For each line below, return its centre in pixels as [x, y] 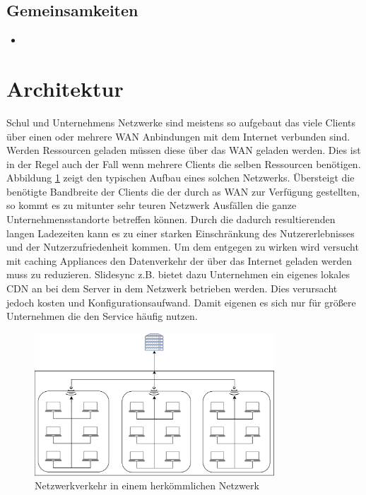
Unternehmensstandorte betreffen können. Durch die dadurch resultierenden [171, 219]
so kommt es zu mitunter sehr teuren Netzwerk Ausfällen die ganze [152, 205]
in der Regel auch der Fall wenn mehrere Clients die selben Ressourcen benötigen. [184, 163]
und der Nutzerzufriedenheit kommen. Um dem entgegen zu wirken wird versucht [183, 247]
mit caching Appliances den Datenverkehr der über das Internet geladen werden [179, 260]
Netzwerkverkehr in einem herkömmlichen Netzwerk [147, 485]
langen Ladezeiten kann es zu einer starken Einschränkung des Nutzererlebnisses [181, 233]
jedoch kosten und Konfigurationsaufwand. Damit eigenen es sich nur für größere [181, 302]
